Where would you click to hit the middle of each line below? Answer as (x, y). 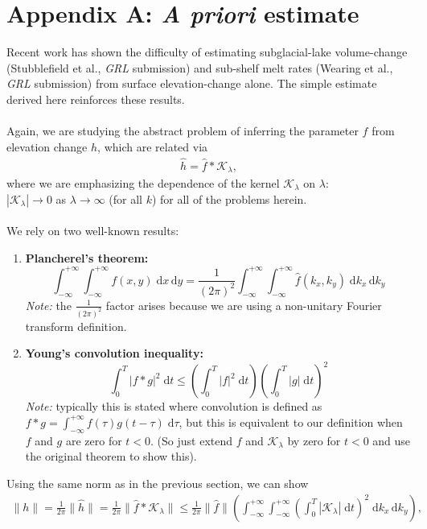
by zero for (314, 440)
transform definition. (76, 326)
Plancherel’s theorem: (87, 257)
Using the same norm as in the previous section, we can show (158, 483)
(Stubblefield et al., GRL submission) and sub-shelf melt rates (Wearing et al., (200, 67)
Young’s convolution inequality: (114, 353)
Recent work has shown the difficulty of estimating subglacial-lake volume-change (207, 52)
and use (392, 440)
